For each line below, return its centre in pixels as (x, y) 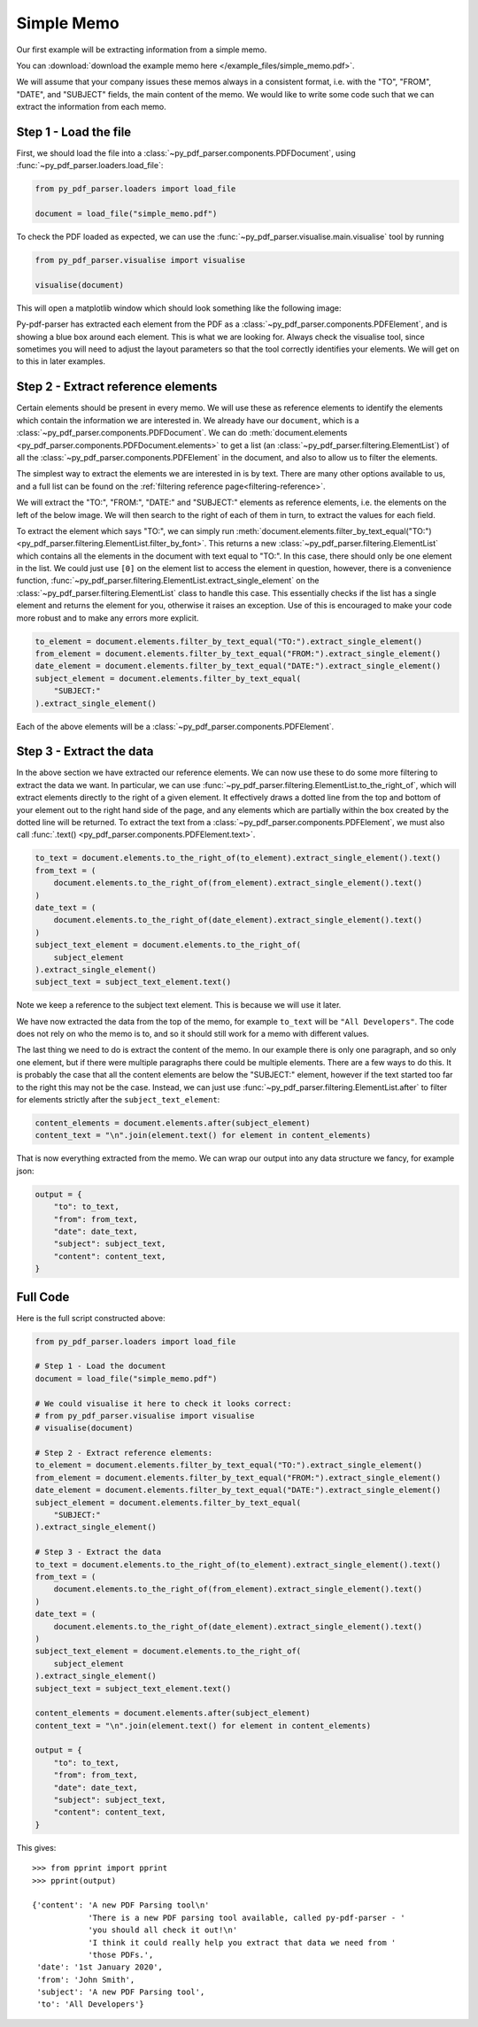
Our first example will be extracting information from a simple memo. (142, 50)
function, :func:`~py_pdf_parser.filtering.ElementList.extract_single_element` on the (168, 581)
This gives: (36, 1847)
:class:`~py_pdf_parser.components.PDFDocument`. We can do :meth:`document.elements (182, 433)
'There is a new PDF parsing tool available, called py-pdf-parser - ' (247, 1918)
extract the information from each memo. (92, 107)
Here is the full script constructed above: (91, 1318)
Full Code (43, 1297)
